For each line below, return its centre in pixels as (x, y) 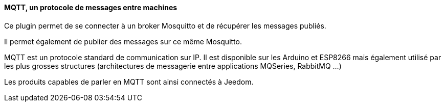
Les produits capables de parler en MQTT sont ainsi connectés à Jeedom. (129, 82)
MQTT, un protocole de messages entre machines (91, 7)
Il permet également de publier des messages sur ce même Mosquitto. (123, 41)
